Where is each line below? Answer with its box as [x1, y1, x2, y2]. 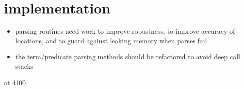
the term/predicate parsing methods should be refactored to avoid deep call [15, 51, 240, 62]
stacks [15, 61, 33, 71]
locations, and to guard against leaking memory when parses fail [15, 35, 207, 45]
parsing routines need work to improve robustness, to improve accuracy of [15, 26, 235, 36]
